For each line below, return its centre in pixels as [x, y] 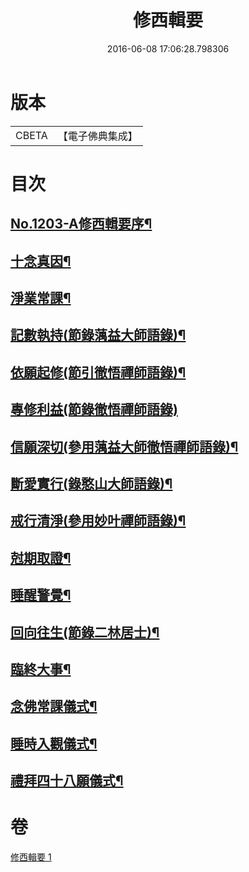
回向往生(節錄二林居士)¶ [85, 632]
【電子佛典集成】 [97, 136]
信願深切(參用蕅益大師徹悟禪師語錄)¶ [124, 446]
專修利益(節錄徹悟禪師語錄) [94, 409]
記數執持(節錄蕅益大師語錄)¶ [98, 335]
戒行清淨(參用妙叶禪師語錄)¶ [98, 521]
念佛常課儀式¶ [54, 706]
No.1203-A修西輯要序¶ [81, 224]
